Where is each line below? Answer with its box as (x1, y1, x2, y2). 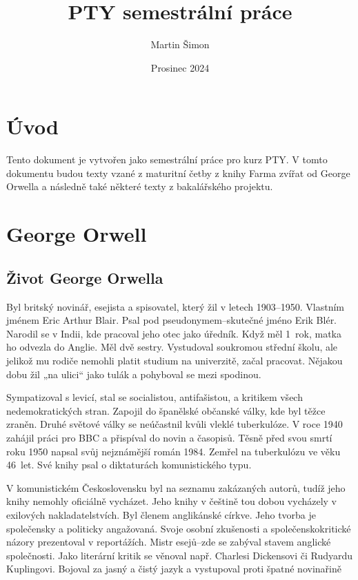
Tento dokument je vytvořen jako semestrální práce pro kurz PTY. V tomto (6, 152, 328, 167)
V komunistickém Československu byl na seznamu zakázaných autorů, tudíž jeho (6, 480, 346, 495)
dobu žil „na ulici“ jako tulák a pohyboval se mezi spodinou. (6, 366, 261, 381)
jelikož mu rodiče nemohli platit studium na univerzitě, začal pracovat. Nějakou (6, 353, 343, 367)
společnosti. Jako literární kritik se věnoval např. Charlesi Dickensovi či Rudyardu (6, 548, 353, 562)
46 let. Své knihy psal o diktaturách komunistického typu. (6, 457, 252, 472)
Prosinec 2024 (150, 60, 210, 74)
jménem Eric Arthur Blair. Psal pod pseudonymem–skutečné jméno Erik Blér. (6, 313, 337, 327)
